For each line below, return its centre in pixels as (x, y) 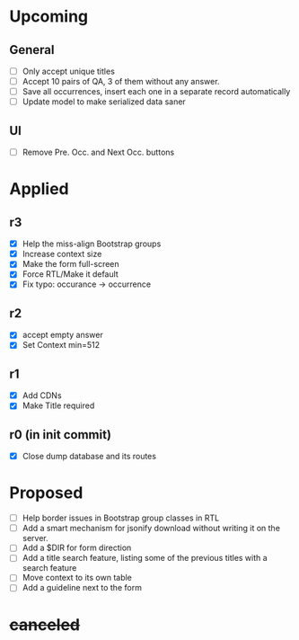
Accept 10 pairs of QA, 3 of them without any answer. (121, 82)
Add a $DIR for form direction (77, 548)
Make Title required (58, 405)
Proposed (46, 493)
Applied (39, 189)
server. (35, 538)
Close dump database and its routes (89, 457)
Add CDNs (42, 396)
